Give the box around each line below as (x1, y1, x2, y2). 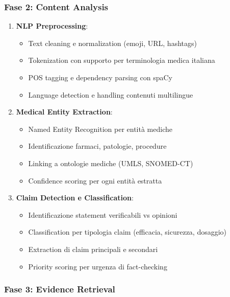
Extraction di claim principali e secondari (28, 243, 158, 254)
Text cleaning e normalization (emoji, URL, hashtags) (28, 37, 197, 48)
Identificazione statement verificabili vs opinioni (28, 209, 177, 220)
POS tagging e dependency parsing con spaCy (28, 72, 172, 82)
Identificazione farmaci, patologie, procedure (28, 141, 167, 151)
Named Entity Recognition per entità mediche (28, 123, 172, 134)
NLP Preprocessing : (16, 20, 88, 31)
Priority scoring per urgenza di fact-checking (28, 261, 167, 271)
